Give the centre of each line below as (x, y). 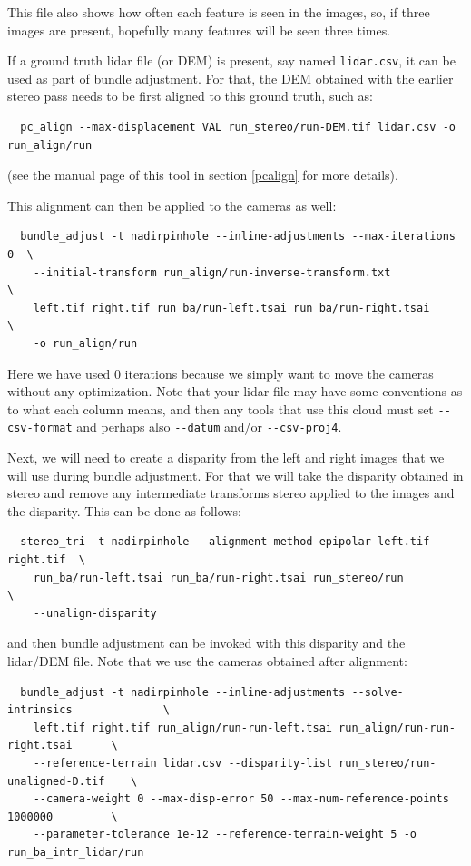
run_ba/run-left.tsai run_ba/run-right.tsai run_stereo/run (218, 577)
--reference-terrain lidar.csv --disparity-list (182, 763)
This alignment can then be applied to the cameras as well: (172, 205)
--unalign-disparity (95, 613)
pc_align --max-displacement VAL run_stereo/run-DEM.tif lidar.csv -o (238, 128)
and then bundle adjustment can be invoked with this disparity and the (206, 643)
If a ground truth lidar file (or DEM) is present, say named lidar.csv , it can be (231, 60)
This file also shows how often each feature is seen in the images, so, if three (219, 12)
